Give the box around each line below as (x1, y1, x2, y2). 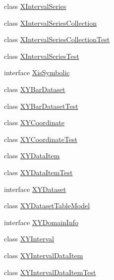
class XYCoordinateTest (4, 134, 78, 144)
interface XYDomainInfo (4, 217, 78, 227)
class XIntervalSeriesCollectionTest (4, 34, 110, 45)
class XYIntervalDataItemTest (4, 267, 96, 277)
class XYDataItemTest (4, 167, 73, 177)
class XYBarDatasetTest (4, 100, 78, 111)
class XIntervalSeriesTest (4, 50, 79, 61)
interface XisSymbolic (4, 67, 70, 78)
